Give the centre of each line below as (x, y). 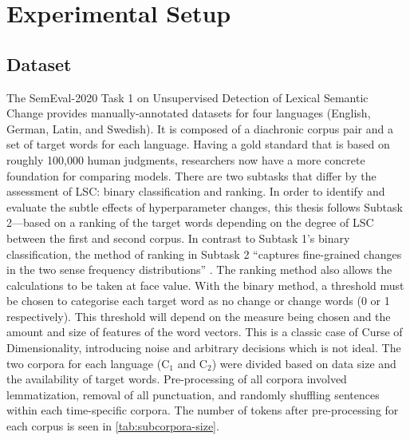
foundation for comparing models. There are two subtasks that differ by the (191, 175)
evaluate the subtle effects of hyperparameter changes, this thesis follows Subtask (205, 206)
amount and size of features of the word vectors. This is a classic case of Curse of (205, 332)
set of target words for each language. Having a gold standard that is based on (198, 144)
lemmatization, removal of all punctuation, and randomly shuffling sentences (193, 394)
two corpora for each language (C (88, 363)
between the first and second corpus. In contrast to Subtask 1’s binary (178, 238)
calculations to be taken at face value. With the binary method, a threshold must (205, 285)
